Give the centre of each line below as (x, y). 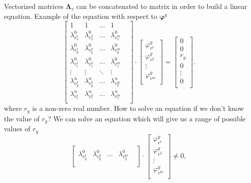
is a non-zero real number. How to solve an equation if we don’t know (138, 108)
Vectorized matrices (34, 6)
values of (17, 129)
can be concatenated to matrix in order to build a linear (162, 6)
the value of (22, 118)
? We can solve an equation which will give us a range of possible (147, 118)
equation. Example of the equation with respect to (81, 16)
